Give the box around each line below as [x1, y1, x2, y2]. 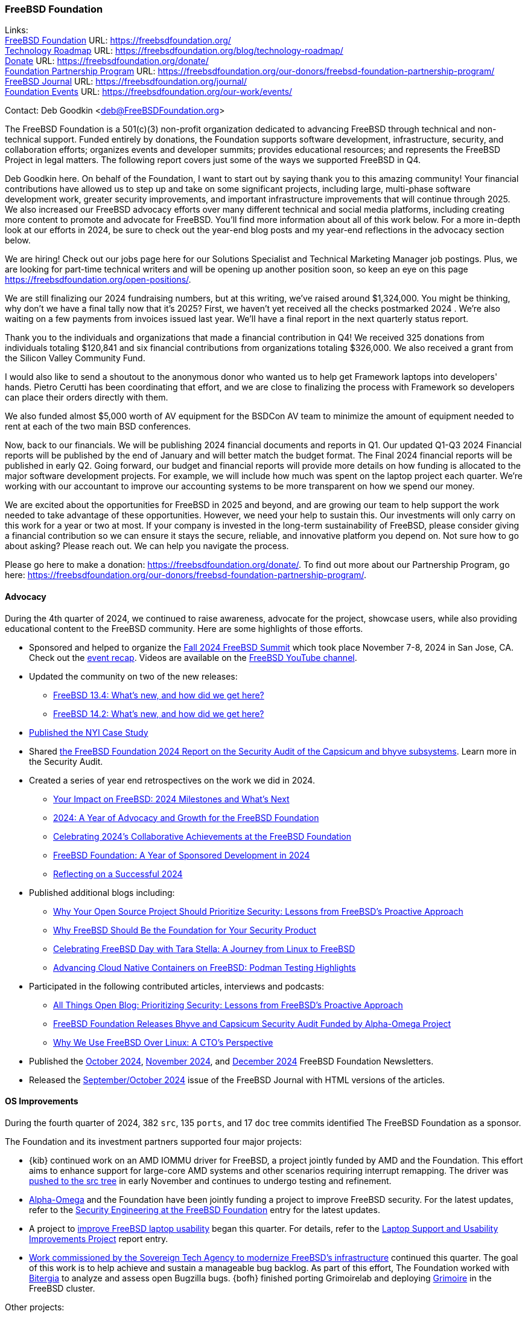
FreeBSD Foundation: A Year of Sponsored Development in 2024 [53, 849, 310, 860]
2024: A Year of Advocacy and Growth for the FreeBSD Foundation [53, 812, 319, 823]
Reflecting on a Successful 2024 [53, 868, 183, 879]
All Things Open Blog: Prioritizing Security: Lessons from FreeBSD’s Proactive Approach [53, 999, 403, 1010]
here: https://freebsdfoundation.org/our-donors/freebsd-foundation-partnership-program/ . [5, 570, 366, 581]
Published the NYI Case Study [29, 727, 148, 738]
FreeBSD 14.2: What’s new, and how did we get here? [53, 708, 264, 719]
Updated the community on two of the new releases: [29, 671, 238, 681]
